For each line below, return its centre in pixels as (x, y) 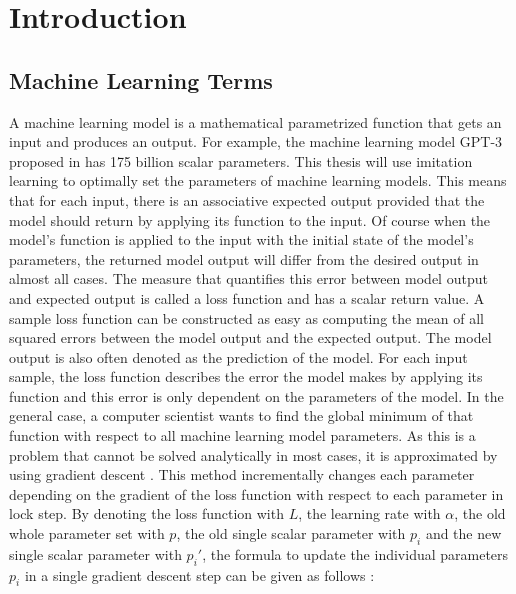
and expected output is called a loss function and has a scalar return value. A (247, 297)
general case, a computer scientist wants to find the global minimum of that (241, 415)
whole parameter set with (87, 533)
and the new (463, 533)
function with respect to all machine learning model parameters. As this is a (242, 435)
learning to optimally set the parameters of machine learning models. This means (258, 180)
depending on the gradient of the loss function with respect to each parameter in (256, 493)
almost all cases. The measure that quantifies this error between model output (248, 278)
